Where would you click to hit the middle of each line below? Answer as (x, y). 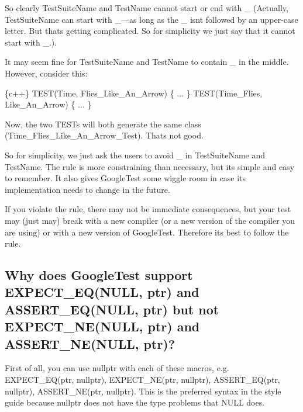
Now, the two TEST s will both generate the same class (103, 124)
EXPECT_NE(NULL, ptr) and (102, 326)
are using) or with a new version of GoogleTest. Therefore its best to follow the (147, 232)
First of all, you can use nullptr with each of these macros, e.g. (117, 368)
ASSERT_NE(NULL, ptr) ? (90, 343)
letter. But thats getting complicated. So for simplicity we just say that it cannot (150, 31)
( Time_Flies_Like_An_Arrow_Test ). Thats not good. (104, 135)
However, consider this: (46, 73)
